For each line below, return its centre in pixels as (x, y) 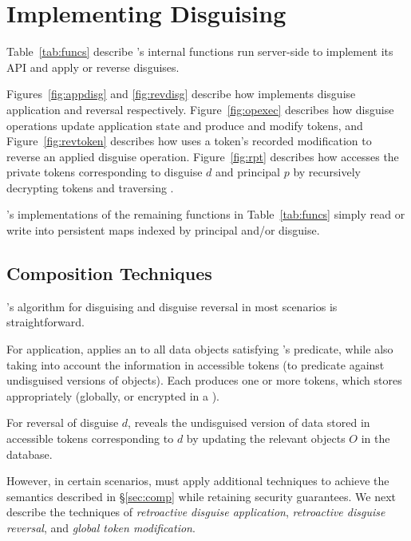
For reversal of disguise (63, 423)
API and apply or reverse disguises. (93, 67)
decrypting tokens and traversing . (90, 187)
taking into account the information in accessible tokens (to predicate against (196, 364)
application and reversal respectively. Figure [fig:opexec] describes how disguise (200, 109)
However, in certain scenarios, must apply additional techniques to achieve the (198, 481)
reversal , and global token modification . (101, 527)
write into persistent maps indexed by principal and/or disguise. (163, 230)
